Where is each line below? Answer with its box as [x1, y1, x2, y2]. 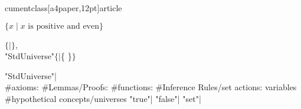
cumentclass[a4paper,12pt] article [5, 2, 122, 13]
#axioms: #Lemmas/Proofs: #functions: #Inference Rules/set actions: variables [5, 81, 297, 93]
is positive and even [28, 22, 100, 30]
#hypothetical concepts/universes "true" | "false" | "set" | [5, 92, 201, 104]
